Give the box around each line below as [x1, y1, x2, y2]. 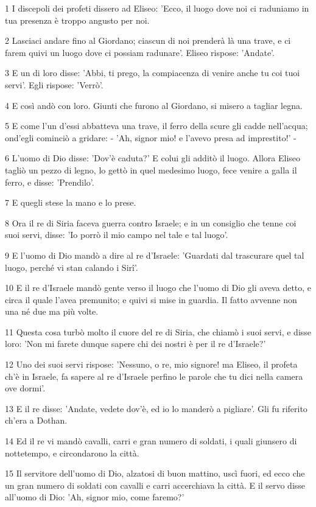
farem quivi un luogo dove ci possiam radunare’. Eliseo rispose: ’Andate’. [5, 46, 275, 58]
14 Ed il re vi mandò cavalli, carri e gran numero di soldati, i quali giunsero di [5, 435, 297, 447]
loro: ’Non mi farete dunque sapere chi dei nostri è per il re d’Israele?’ [5, 337, 266, 350]
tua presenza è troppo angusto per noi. [5, 13, 150, 26]
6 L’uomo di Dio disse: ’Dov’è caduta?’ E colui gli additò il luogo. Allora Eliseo [5, 152, 301, 164]
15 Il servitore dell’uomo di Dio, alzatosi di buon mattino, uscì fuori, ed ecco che [5, 467, 305, 480]
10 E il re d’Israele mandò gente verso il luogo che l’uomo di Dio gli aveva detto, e [5, 281, 312, 294]
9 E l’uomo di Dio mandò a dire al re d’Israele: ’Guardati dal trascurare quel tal [5, 248, 304, 261]
